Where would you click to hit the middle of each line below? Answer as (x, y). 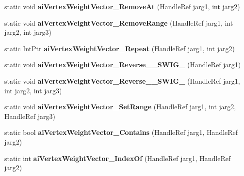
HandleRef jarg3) (30, 116)
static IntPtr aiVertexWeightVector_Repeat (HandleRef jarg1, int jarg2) (120, 48)
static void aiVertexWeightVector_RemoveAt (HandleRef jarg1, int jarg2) (122, 6)
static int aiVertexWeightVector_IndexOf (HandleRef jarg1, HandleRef (118, 158)
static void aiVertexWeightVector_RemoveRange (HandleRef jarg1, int (119, 22)
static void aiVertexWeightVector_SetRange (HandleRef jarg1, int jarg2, (120, 107)
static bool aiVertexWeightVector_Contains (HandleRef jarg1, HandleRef (121, 132)
